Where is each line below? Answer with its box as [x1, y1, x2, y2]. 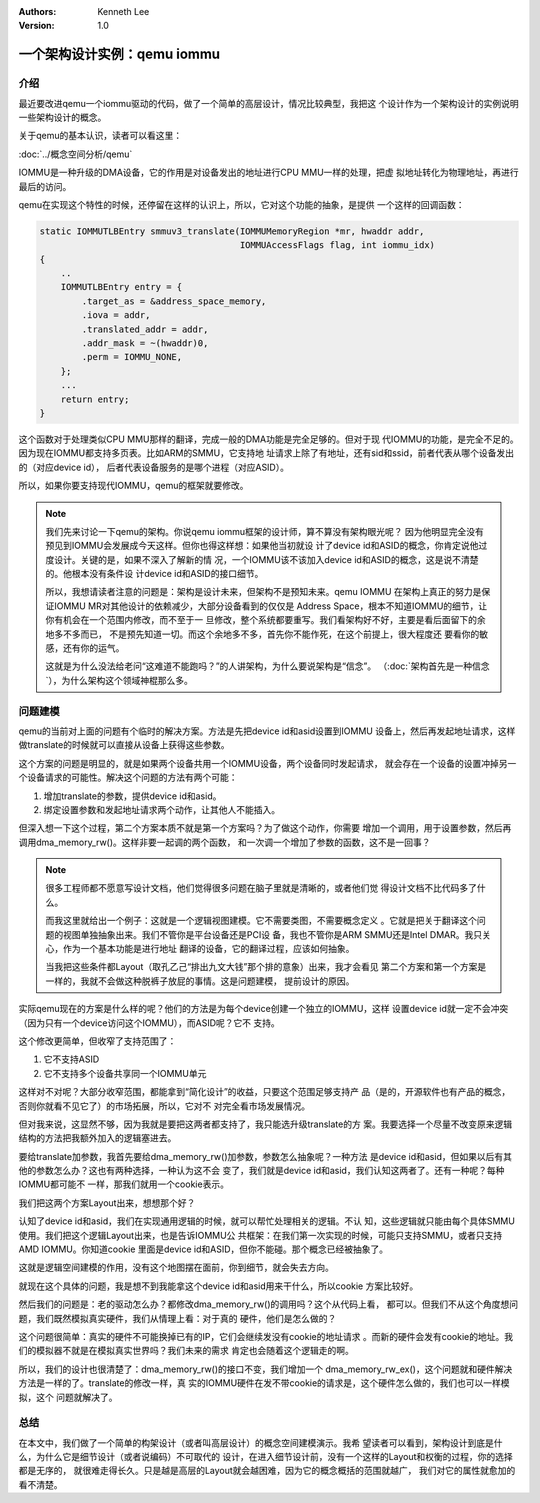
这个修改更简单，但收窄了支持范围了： [18, 1035, 177, 1047]
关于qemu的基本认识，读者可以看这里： [18, 130, 183, 142]
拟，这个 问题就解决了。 [18, 1391, 118, 1403]
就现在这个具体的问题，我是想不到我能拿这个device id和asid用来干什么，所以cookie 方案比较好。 [18, 1280, 419, 1292]
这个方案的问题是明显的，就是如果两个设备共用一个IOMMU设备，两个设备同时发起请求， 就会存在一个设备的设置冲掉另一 [18, 757, 517, 769]
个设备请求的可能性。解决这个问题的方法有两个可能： [18, 771, 238, 784]
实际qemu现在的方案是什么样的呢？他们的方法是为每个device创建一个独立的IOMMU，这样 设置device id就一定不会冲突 [18, 1003, 509, 1015]
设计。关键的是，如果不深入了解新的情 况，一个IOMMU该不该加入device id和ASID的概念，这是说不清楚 [53, 553, 479, 565]
